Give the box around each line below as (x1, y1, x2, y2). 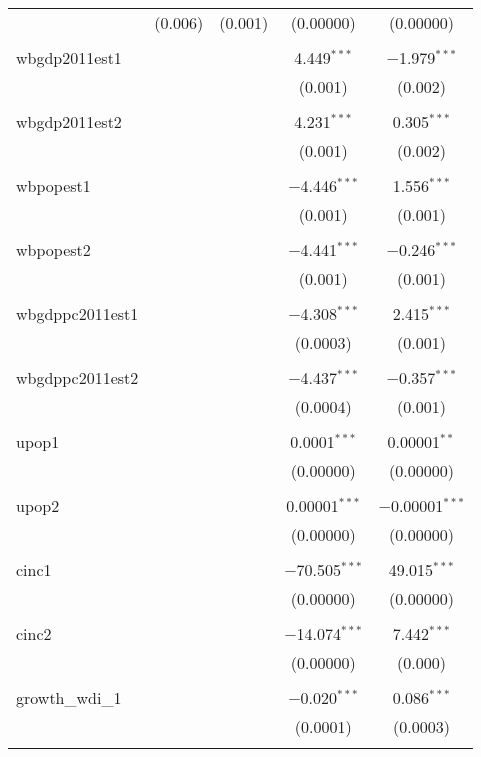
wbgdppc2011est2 (16, 366, 139, 389)
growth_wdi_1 (16, 686, 122, 709)
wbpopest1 (16, 174, 91, 197)
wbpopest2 (16, 238, 91, 261)
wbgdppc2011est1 (16, 302, 139, 325)
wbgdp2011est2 (16, 110, 122, 133)
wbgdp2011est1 (16, 46, 122, 69)
